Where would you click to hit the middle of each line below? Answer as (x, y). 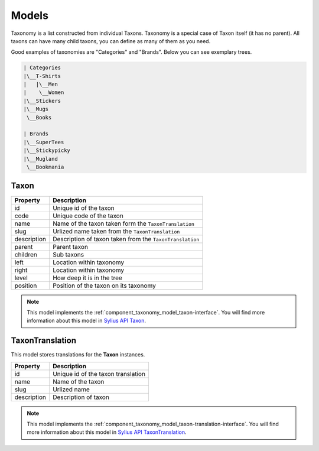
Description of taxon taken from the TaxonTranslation (126, 239)
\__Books (39, 117)
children (26, 254)
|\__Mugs (36, 109)
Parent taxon (70, 246)
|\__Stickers (42, 101)
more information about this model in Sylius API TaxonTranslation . (107, 432)
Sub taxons (68, 254)
